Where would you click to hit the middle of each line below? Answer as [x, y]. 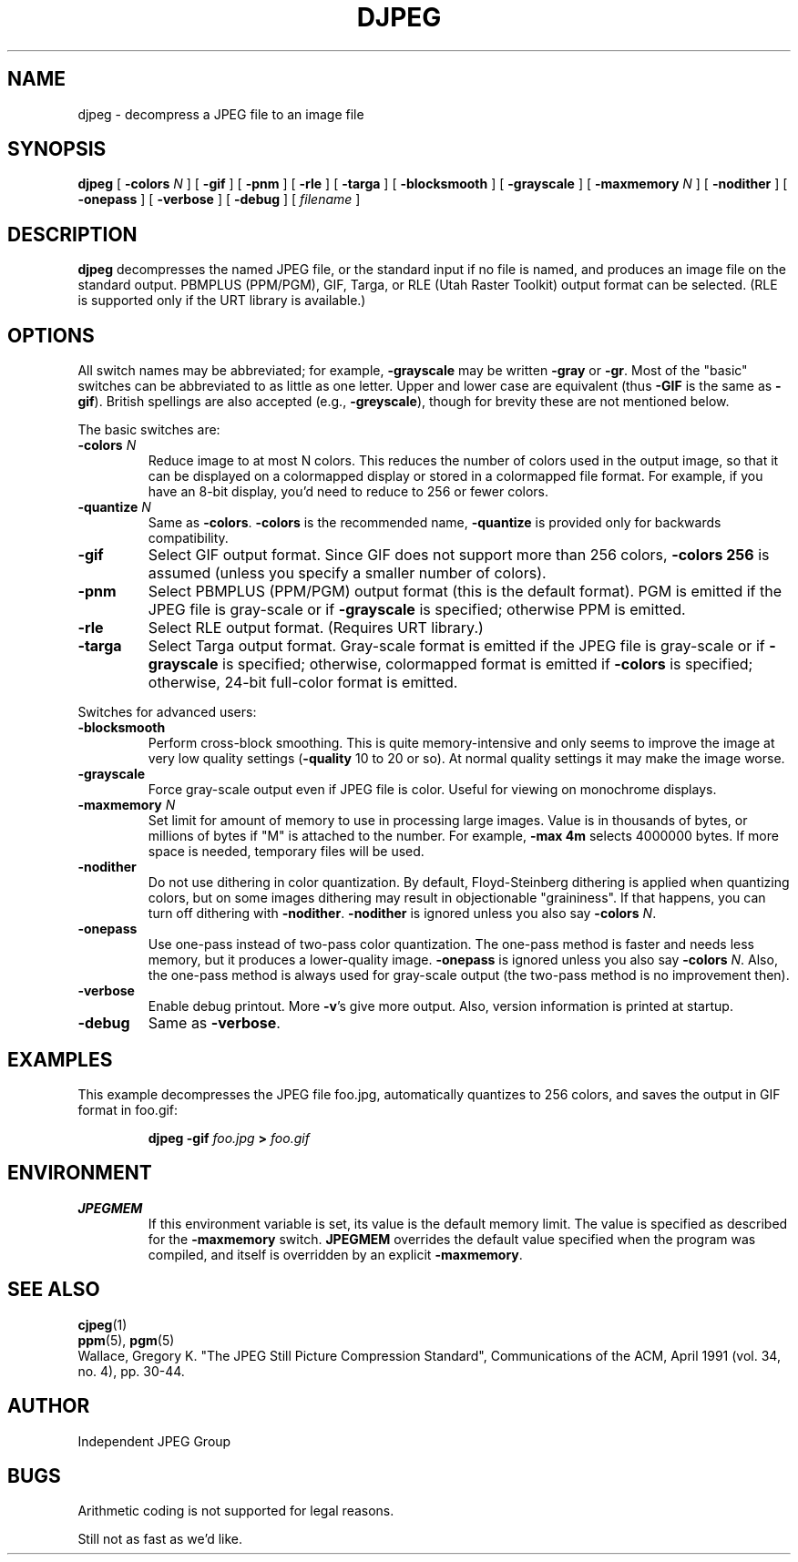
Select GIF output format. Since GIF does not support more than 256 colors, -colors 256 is [459, 555]
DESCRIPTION [72, 234]
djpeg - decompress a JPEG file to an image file [221, 114]
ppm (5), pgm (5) [126, 1340]
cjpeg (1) [102, 1324]
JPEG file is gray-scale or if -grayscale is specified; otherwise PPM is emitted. [417, 610]
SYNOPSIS [57, 149]
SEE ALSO [54, 1290]
